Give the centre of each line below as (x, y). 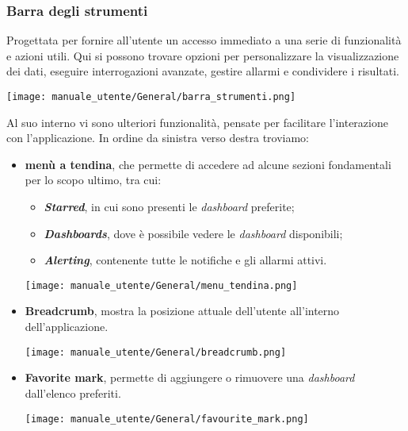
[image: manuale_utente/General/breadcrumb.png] (156, 352)
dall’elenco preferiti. (73, 393)
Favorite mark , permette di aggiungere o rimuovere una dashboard (190, 377)
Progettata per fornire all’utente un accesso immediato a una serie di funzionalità (204, 40)
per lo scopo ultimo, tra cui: (93, 180)
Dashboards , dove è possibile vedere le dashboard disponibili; (193, 233)
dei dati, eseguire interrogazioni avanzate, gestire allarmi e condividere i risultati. (203, 71)
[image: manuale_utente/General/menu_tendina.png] (161, 285)
